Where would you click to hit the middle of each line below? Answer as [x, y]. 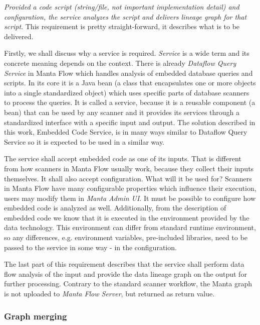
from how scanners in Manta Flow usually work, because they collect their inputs [129, 168]
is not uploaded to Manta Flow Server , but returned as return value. [109, 294]
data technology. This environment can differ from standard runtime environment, [130, 227]
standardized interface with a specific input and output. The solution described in [130, 122]
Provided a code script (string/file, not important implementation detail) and [122, 7]
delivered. [19, 36]
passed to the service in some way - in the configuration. [90, 247]
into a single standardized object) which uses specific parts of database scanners [127, 92]
